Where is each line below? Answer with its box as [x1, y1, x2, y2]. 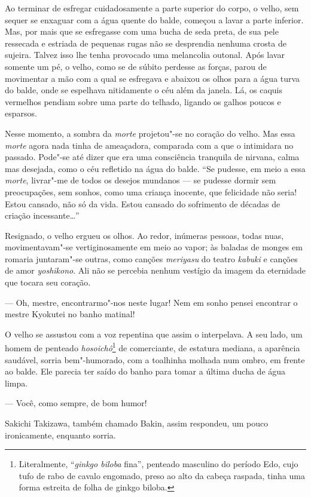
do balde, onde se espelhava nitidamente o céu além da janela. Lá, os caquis [5, 84, 283, 96]
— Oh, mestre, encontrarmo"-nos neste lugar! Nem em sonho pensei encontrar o [5, 296, 298, 308]
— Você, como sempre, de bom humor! [5, 397, 147, 409]
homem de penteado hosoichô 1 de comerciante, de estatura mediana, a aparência [5, 340, 300, 354]
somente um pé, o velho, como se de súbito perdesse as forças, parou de [5, 60, 267, 72]
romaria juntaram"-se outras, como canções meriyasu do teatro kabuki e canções [5, 252, 298, 265]
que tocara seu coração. [5, 276, 91, 289]
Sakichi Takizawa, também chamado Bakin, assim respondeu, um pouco [5, 417, 269, 429]
